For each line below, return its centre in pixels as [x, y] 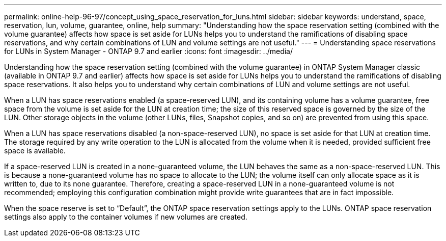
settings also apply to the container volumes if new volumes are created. [126, 217]
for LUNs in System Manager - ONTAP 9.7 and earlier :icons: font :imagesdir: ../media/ [149, 51]
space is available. [35, 151]
